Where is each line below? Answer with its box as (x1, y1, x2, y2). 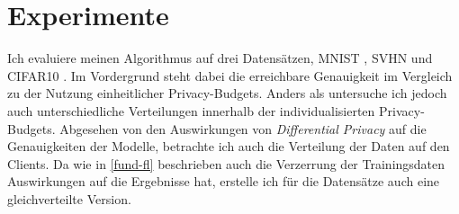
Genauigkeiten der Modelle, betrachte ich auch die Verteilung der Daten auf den (7, 137, 450, 156)
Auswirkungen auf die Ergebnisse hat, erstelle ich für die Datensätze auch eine (7, 172, 440, 191)
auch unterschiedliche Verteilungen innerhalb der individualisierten (7, 101, 375, 120)
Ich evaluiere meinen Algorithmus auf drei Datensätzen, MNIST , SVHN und (7, 49, 433, 67)
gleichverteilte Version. (7, 189, 131, 208)
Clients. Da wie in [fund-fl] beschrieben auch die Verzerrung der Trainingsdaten (7, 154, 445, 173)
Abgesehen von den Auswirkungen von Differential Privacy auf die (59, 119, 427, 138)
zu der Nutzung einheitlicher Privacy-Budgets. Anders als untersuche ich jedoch (7, 84, 447, 103)
